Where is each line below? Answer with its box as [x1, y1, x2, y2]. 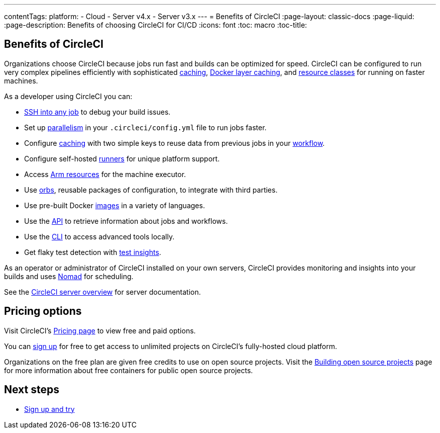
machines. [4, 76, 38, 85]
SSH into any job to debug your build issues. [24, 107, 171, 116]
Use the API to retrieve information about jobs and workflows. [24, 216, 228, 225]
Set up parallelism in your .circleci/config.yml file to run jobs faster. [24, 123, 267, 132]
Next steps [4, 383, 59, 396]
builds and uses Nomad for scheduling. [4, 272, 134, 281]
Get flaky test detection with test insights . [24, 247, 161, 256]
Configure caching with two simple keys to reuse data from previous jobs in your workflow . [24, 138, 325, 147]
